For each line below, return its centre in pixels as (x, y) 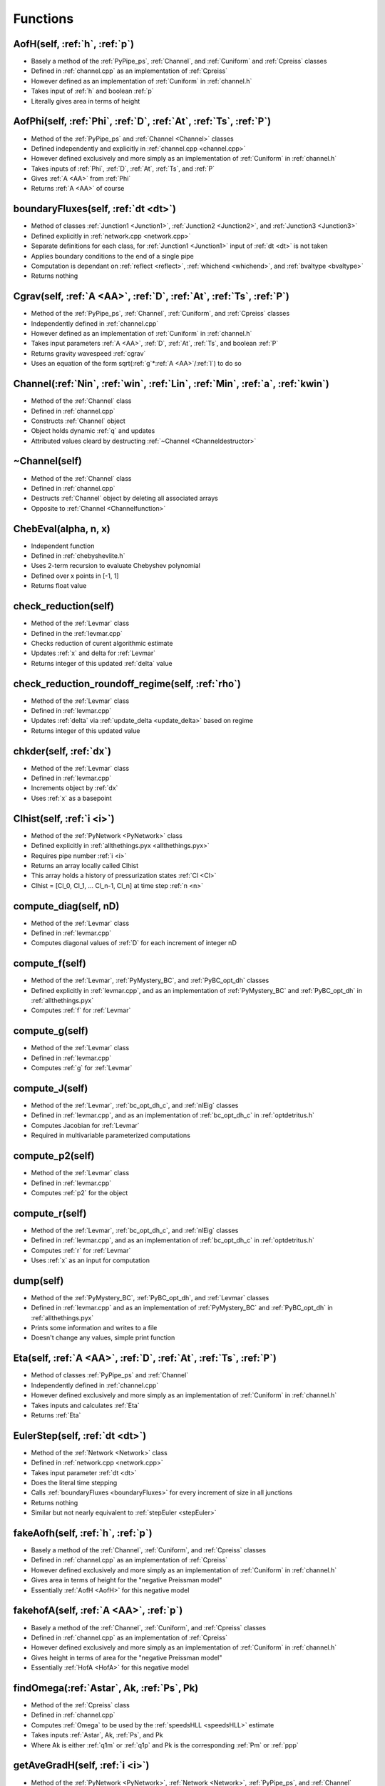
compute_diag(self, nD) (66, 906)
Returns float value (59, 586)
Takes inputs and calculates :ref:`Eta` (85, 1405)
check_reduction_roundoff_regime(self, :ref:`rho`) (127, 683)
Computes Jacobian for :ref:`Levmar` (85, 1125)
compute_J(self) (51, 1088)
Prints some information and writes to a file (94, 1328)
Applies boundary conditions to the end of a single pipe (112, 256)
